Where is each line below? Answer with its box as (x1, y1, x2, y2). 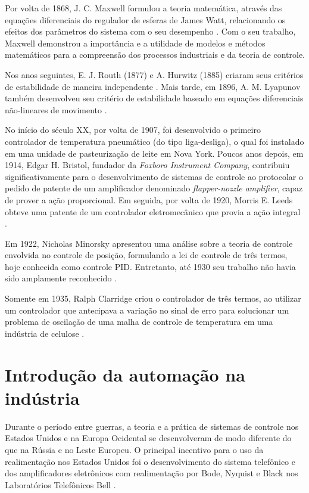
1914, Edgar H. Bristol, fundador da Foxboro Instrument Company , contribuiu (5, 159, 290, 171)
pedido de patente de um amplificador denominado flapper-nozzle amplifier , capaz (5, 182, 303, 194)
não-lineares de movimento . (5, 103, 107, 116)
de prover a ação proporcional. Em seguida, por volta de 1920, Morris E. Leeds (5, 193, 293, 206)
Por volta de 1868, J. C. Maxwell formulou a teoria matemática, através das (5, 2, 282, 14)
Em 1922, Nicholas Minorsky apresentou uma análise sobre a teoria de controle (5, 237, 293, 249)
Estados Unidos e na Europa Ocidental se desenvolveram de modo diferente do (5, 432, 292, 444)
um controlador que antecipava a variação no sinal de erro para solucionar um (5, 303, 289, 316)
